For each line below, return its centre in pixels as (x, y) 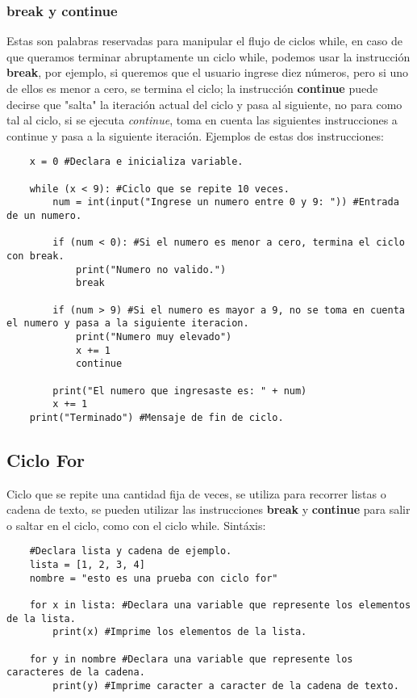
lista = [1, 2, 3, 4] (87, 565)
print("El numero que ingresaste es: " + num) (180, 391)
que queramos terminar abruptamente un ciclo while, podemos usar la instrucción (208, 56)
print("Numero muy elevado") (154, 336)
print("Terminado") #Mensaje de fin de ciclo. (156, 417)
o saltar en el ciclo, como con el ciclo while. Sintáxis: (136, 525)
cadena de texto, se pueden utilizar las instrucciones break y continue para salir (208, 509)
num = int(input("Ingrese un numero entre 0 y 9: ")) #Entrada (226, 202)
